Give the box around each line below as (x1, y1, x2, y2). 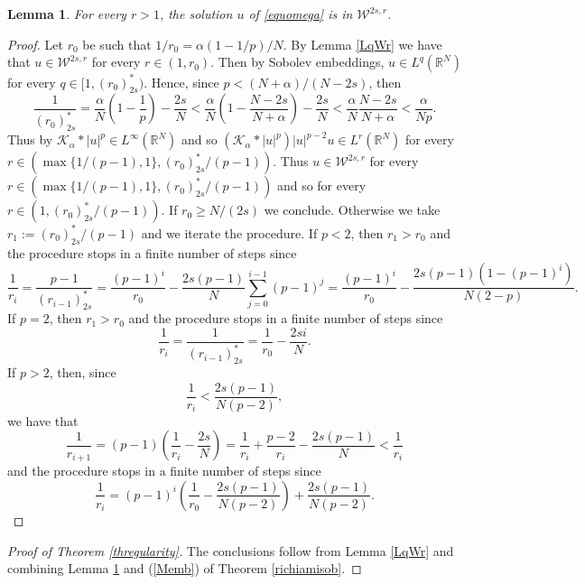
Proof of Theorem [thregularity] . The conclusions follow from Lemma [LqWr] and (7, 541, 454, 560)
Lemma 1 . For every (7, 5, 126, 23)
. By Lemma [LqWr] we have (283, 34, 442, 53)
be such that (82, 34, 152, 53)
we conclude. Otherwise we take (264, 200, 441, 219)
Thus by (7, 130, 53, 149)
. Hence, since (144, 72, 219, 91)
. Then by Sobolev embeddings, (210, 52, 385, 71)
